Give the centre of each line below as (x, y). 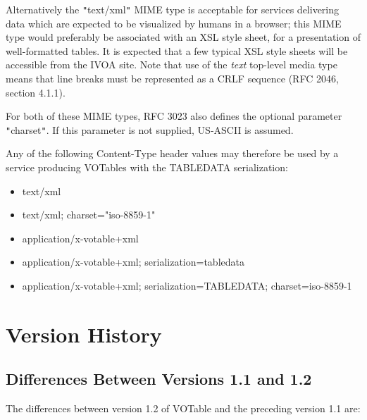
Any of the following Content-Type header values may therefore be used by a (172, 153)
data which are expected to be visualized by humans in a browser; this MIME (174, 23)
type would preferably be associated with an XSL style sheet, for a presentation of (183, 37)
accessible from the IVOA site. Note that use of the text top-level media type (172, 64)
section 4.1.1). (36, 92)
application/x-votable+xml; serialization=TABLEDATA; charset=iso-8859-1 (187, 286)
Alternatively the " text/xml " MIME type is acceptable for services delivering (173, 9)
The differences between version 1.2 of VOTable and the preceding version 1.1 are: (183, 408)
